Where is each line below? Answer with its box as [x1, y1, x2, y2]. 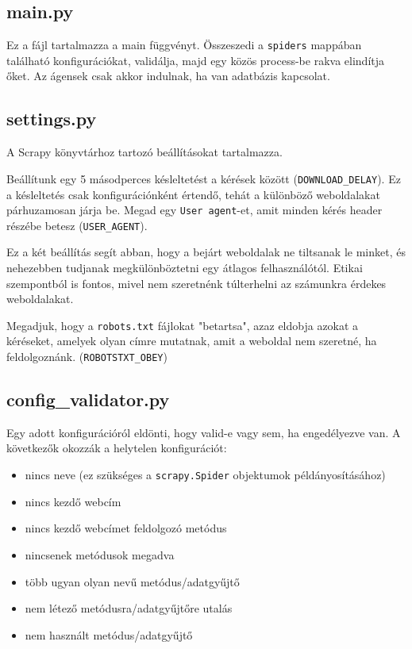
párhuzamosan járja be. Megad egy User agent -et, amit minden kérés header [6, 202, 383, 218]
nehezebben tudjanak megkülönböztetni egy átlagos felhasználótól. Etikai [6, 259, 363, 275]
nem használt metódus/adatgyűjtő [25, 626, 193, 643]
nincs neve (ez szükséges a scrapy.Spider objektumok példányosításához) [25, 467, 386, 483]
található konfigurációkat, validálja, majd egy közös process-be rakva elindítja [6, 52, 384, 68]
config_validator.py [6, 387, 170, 412]
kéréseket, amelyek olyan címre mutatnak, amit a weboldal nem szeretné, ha [6, 332, 377, 349]
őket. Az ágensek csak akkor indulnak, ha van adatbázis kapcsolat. [6, 67, 330, 84]
